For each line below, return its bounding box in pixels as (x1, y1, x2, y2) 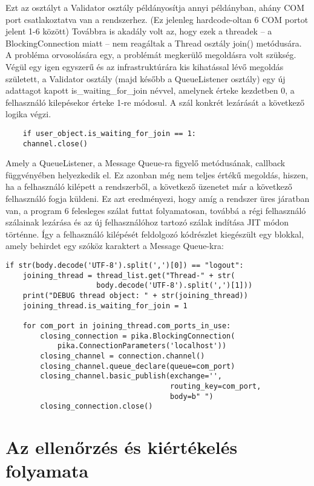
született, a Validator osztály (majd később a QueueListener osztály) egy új (5, 72, 286, 85)
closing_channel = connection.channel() (40, 351, 205, 360)
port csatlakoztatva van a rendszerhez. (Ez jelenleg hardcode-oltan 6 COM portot (5, 13, 309, 25)
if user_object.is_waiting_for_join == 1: (22, 129, 196, 138)
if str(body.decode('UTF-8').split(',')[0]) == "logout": (5, 261, 244, 270)
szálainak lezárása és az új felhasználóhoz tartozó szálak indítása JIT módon (5, 216, 289, 228)
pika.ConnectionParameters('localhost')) (57, 342, 227, 351)
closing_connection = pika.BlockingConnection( (40, 331, 235, 340)
